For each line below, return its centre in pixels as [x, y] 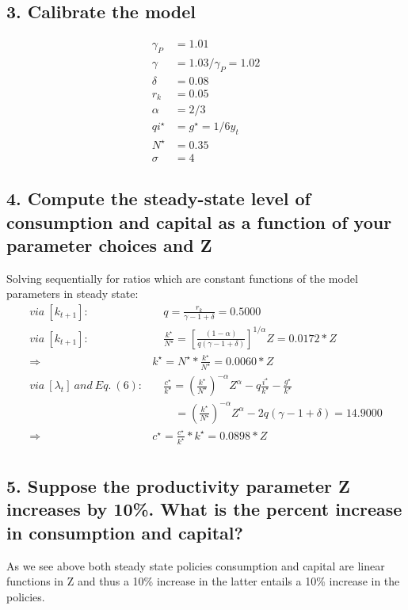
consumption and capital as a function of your [199, 221]
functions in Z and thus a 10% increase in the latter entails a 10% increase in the [203, 581]
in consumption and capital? [125, 532]
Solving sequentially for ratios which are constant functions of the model [182, 278]
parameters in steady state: [72, 294]
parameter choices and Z [109, 244]
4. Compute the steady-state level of [158, 198]
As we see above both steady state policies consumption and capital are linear [196, 565]
